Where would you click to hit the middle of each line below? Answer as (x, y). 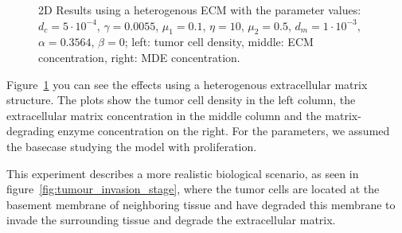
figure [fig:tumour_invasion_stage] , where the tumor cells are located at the (193, 189)
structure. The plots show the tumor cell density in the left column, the (181, 100)
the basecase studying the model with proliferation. (132, 146)
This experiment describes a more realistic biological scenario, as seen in (183, 173)
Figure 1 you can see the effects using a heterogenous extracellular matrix (187, 84)
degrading (30, 131)
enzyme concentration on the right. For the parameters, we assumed (224, 131)
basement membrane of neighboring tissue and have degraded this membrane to (201, 204)
